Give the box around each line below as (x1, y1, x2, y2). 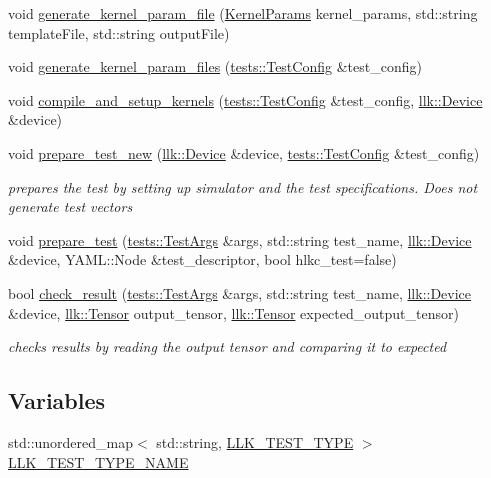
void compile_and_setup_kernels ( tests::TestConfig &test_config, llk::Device (8, 89, 483, 110)
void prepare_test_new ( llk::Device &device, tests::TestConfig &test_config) (8, 142, 480, 163)
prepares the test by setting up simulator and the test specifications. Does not (8, 176, 478, 197)
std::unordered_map (8, 431, 134, 452)
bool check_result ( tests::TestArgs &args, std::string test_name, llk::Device (8, 282, 472, 303)
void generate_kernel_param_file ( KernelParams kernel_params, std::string (8, 3, 478, 23)
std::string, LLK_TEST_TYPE (156, 431, 354, 452)
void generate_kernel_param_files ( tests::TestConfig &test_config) (8, 56, 422, 77)
